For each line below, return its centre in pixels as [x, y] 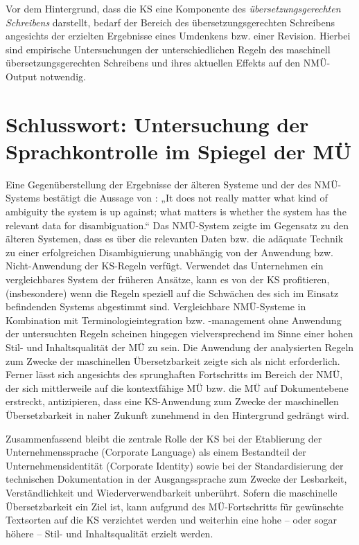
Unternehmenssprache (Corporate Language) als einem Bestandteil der [156, 452]
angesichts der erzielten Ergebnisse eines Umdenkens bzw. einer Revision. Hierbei [178, 36]
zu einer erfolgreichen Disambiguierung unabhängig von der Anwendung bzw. [170, 252]
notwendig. [63, 76]
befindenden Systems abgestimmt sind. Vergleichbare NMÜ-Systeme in [156, 306]
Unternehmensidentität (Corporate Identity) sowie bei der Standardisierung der [175, 465]
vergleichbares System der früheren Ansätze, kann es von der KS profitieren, [168, 279]
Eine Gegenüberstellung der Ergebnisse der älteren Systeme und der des [158, 184]
